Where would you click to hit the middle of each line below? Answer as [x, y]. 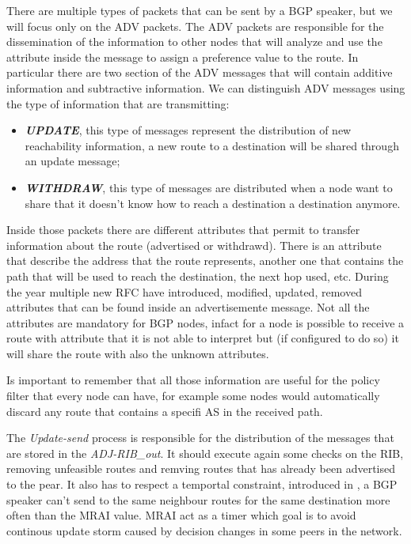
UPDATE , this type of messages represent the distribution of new [188, 130]
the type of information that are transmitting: [118, 103]
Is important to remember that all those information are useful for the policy [193, 380]
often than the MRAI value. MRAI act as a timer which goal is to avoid [181, 515]
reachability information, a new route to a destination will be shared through [212, 145]
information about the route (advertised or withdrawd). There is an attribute [194, 245]
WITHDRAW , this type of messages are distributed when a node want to [209, 187]
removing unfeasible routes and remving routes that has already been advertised [201, 468]
